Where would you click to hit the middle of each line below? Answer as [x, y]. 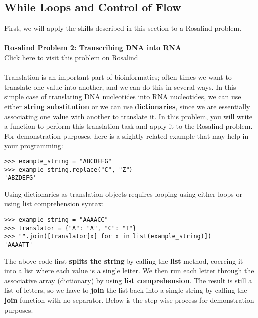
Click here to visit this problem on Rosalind [71, 57]
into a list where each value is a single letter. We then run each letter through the [129, 270]
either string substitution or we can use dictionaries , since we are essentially [127, 106]
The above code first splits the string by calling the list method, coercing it [124, 260]
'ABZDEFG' [21, 178]
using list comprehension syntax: [54, 204]
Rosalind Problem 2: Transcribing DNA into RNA [93, 48]
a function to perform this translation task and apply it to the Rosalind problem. [129, 126]
